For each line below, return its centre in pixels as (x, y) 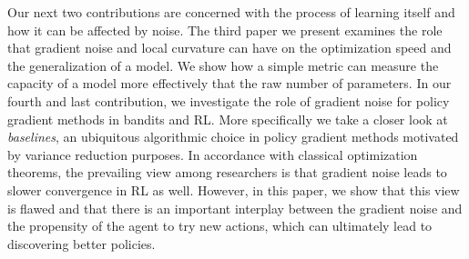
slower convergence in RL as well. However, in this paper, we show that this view (234, 189)
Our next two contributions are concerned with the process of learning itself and (231, 12)
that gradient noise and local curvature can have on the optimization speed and (229, 48)
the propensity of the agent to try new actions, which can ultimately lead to (220, 226)
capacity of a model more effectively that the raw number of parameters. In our (229, 83)
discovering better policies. (82, 243)
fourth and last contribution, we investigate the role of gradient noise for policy (229, 100)
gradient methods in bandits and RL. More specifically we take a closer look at (228, 119)
